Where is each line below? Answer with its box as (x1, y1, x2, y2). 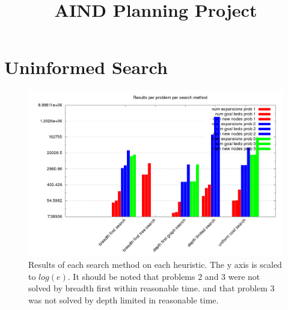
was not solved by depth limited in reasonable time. (28, 294, 219, 306)
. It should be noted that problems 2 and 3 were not (67, 270, 260, 282)
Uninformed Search (4, 55, 168, 79)
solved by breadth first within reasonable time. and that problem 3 (28, 282, 275, 294)
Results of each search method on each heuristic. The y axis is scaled (28, 258, 282, 271)
